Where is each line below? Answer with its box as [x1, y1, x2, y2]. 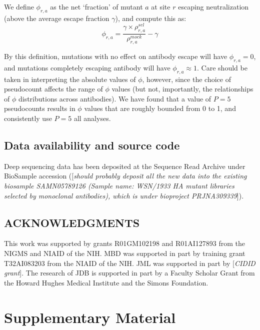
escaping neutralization [178, 1, 249, 11]
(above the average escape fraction [4, 12, 109, 23]
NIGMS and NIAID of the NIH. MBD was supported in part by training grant [4, 248, 245, 258]
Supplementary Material [4, 306, 176, 327]
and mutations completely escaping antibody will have [4, 62, 170, 72]
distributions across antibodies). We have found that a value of [18, 93, 211, 103]
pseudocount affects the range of [4, 83, 103, 94]
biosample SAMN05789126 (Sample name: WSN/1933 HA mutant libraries [4, 180, 234, 191]
